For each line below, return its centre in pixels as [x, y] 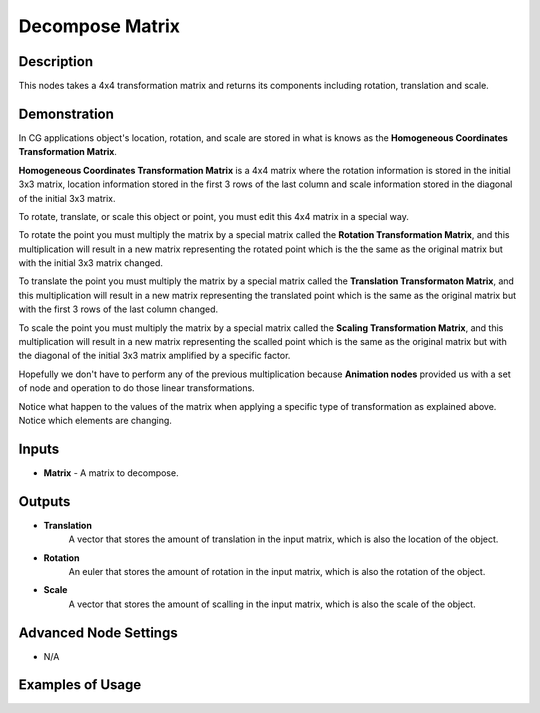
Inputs [39, 448]
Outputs [44, 501]
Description [56, 61]
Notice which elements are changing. [95, 420]
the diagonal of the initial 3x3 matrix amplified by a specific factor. [154, 356]
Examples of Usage [80, 685]
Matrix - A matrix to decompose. [111, 472]
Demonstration [66, 113]
